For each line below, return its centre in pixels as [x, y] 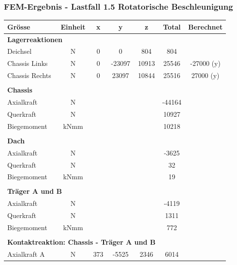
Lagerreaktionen [35, 39]
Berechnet [206, 26]
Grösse [19, 26]
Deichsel [20, 51]
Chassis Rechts [29, 75]
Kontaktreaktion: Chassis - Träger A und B [81, 242]
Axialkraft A [26, 254]
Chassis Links [28, 63]
